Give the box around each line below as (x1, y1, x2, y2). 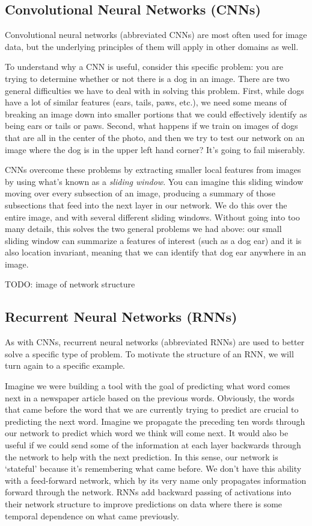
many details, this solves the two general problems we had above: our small (5, 222, 282, 235)
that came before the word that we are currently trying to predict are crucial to (5, 403, 299, 416)
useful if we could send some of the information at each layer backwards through (5, 439, 301, 451)
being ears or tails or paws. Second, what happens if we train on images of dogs (5, 119, 298, 132)
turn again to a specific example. (5, 359, 126, 372)
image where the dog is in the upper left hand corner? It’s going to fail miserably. (5, 143, 305, 155)
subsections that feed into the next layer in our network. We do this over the (5, 198, 287, 211)
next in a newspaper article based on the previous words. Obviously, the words (5, 391, 295, 404)
